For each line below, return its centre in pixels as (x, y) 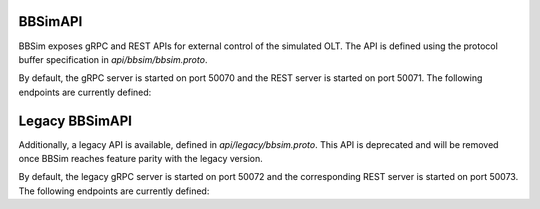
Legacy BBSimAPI (75, 120)
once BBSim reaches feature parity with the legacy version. (141, 158)
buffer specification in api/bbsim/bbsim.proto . (113, 59)
